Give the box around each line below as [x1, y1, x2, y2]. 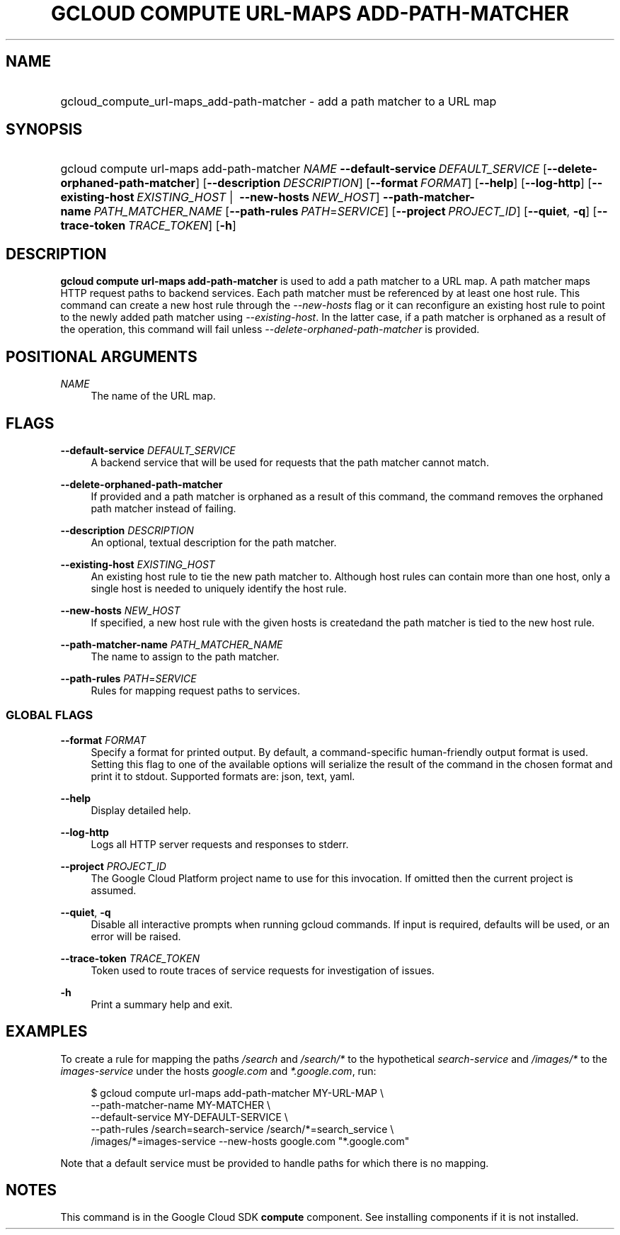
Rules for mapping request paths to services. [91, 684, 300, 697]
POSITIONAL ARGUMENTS [6, 347, 197, 366]
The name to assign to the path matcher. [91, 650, 280, 662]
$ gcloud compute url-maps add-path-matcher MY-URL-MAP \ [91, 1086, 384, 1099]
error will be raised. [91, 930, 181, 942]
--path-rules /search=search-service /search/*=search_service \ [91, 1122, 394, 1135]
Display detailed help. [91, 803, 191, 816]
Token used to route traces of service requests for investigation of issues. [91, 964, 435, 976]
